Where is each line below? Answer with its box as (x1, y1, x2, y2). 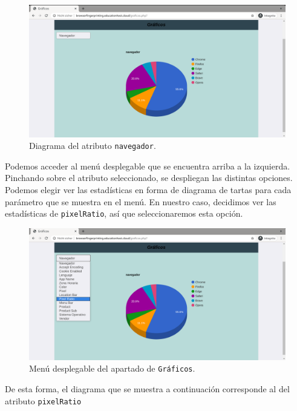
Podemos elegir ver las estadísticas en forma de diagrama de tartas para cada (5, 183, 292, 196)
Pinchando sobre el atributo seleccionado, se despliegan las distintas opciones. (5, 171, 293, 184)
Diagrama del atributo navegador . (29, 139, 156, 152)
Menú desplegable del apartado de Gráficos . (29, 362, 195, 375)
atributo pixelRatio (5, 394, 82, 407)
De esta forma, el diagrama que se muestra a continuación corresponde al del (5, 382, 290, 395)
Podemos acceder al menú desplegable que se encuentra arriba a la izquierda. (5, 159, 290, 172)
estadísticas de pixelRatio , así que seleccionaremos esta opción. (5, 207, 243, 220)
